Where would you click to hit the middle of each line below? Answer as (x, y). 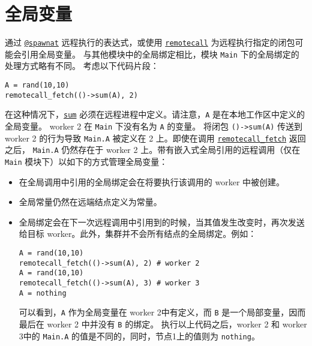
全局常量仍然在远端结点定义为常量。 (90, 202)
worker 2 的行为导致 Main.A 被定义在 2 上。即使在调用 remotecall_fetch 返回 (155, 138)
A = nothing (43, 293)
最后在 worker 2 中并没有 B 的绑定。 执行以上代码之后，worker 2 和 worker (163, 324)
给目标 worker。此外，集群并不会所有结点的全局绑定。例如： (138, 234)
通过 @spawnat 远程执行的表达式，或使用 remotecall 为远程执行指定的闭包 (150, 42)
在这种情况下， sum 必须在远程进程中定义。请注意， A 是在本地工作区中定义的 (155, 114)
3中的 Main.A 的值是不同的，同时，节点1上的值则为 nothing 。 (139, 336)
